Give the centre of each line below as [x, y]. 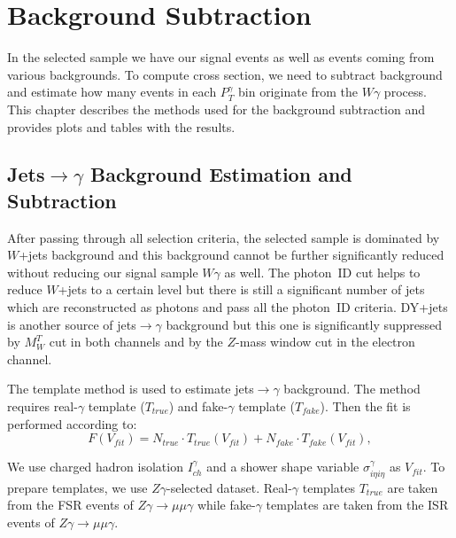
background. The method [352, 389]
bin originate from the [298, 92]
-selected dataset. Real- [229, 487]
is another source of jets [72, 324]
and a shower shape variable [283, 467]
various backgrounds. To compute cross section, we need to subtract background [225, 74]
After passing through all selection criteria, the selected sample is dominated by [224, 237]
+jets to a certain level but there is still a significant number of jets [241, 289]
